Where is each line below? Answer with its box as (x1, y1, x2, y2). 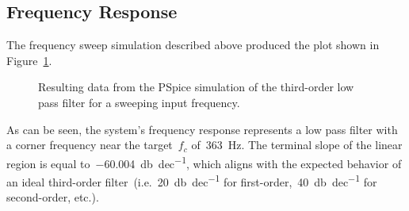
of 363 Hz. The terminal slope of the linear (191, 136, 403, 153)
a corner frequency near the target (6, 136, 173, 153)
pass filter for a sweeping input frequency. (38, 94, 240, 110)
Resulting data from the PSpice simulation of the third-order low (38, 79, 354, 95)
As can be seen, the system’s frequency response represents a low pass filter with (6, 121, 398, 137)
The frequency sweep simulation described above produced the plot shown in (6, 36, 380, 53)
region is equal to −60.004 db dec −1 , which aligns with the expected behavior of (6, 152, 402, 171)
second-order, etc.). (6, 189, 99, 205)
